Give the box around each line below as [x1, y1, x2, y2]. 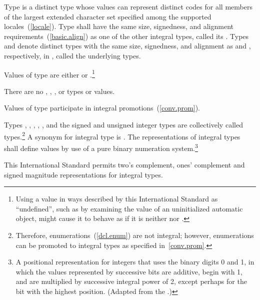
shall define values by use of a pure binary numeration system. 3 [4, 141, 198, 153]
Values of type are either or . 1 [4, 67, 95, 79]
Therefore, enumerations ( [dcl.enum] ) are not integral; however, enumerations [15, 230, 254, 240]
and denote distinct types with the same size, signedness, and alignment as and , [4, 40, 251, 51]
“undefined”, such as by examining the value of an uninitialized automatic [15, 203, 243, 213]
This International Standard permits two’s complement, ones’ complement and [4, 159, 245, 170]
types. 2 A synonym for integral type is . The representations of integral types [4, 129, 240, 141]
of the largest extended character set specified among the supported [4, 11, 211, 21]
